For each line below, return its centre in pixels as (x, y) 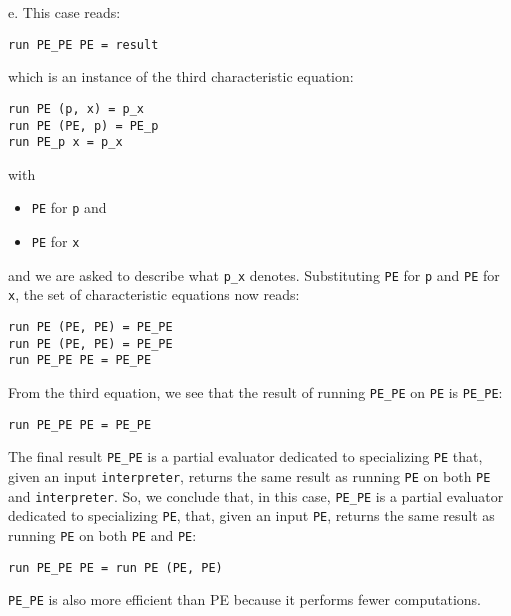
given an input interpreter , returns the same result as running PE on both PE (249, 475)
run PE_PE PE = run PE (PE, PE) (115, 567)
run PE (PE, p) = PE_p (83, 125)
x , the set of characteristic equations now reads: (154, 294)
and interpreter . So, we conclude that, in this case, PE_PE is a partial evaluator (256, 495)
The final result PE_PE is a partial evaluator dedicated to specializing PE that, (245, 456)
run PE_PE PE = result (83, 44)
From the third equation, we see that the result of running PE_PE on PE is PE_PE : (255, 392)
